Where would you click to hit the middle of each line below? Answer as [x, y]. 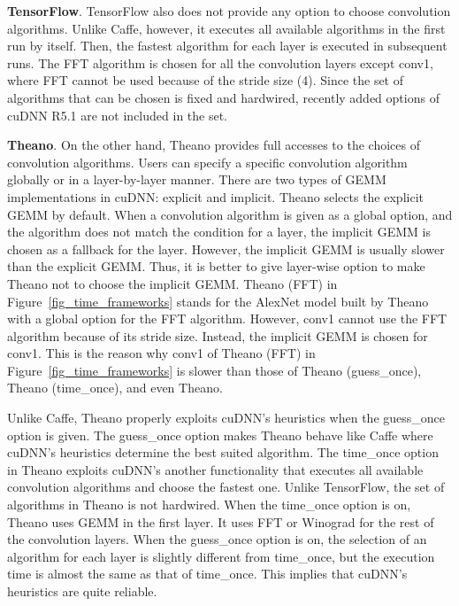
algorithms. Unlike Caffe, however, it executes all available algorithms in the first [226, 28]
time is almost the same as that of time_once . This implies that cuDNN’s [207, 574]
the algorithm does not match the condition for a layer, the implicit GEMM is [219, 232]
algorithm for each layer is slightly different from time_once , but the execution [221, 556]
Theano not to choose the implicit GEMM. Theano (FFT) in [172, 283]
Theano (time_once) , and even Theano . [115, 388]
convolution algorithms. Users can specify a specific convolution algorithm [207, 162]
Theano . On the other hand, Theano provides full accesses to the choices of [214, 145]
